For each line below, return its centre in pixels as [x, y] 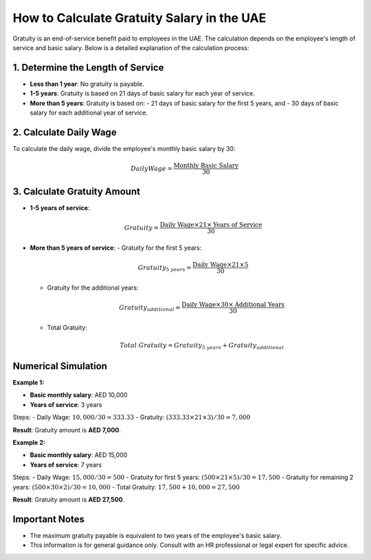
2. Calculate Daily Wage [65, 132]
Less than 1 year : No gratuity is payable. [87, 84]
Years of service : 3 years [66, 404]
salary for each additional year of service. [89, 113]
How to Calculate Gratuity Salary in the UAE [139, 18]
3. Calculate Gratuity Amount [77, 191]
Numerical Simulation [60, 366]
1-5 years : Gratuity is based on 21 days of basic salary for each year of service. [143, 93]
